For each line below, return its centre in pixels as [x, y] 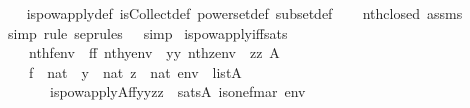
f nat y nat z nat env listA [135, 71]
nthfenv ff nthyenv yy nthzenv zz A [154, 52]
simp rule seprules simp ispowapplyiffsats [147, 32]
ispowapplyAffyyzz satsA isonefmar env [177, 91]
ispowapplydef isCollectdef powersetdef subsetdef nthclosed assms [244, 13]
